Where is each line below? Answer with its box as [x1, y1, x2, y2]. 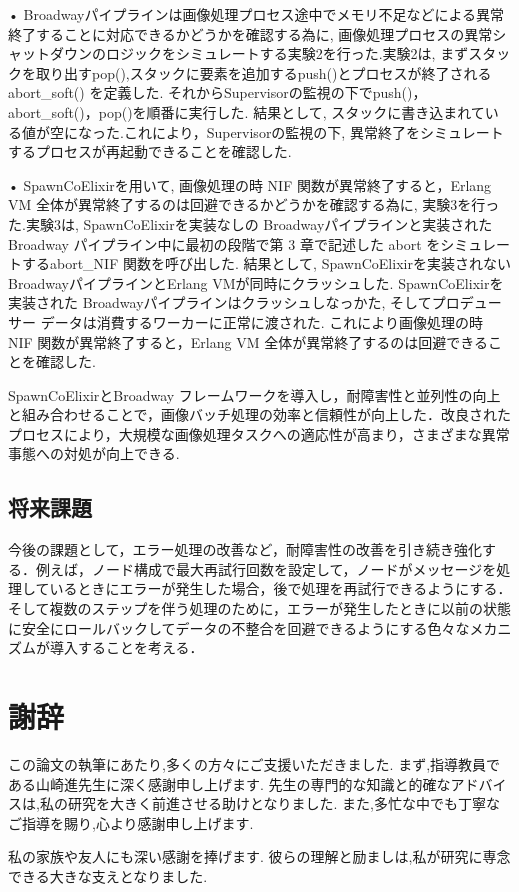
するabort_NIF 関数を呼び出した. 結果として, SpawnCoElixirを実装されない [21, 253, 511, 274]
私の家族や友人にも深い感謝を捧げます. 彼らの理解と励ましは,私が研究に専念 [8, 846, 511, 867]
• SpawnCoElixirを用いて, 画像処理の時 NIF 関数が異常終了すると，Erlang [8, 174, 492, 195]
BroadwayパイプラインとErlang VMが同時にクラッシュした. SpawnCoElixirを [8, 272, 504, 293]
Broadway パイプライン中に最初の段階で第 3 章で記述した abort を [8, 233, 441, 254]
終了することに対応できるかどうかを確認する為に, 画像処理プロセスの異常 [8, 23, 493, 44]
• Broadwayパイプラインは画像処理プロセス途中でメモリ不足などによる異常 [8, 4, 505, 24]
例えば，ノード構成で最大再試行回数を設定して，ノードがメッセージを [35, 558, 497, 579]
